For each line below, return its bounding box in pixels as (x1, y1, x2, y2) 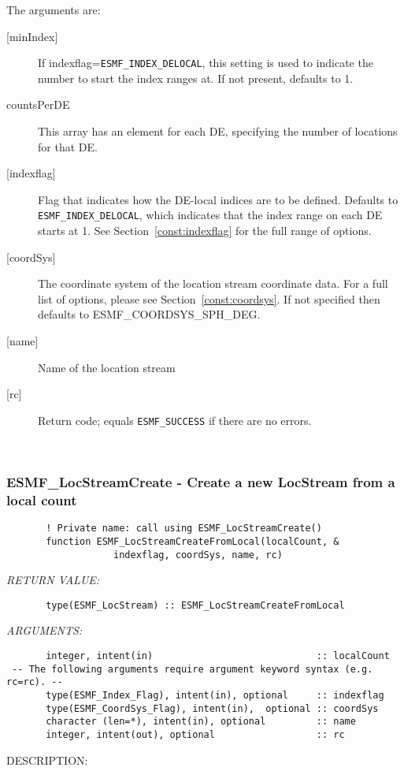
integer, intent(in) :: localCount (46, 650, 390, 662)
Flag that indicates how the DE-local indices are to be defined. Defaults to (38, 191, 398, 207)
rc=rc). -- (6, 676, 63, 688)
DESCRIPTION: (6, 751, 88, 768)
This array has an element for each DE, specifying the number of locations (38, 123, 398, 140)
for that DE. (38, 138, 98, 155)
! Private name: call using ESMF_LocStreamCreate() (46, 523, 322, 534)
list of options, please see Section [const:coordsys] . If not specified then (38, 290, 380, 307)
